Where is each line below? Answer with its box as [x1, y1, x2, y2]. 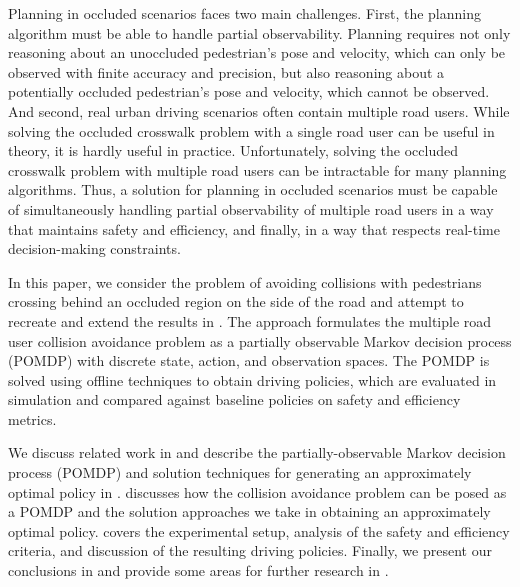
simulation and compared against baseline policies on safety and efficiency [8, 389, 461, 410]
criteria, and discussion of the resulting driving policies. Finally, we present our [8, 540, 492, 561]
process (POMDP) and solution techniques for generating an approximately [8, 462, 472, 483]
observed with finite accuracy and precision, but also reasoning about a [8, 61, 445, 82]
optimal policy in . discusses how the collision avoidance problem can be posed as [8, 481, 507, 502]
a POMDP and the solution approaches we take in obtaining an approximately [8, 501, 491, 522]
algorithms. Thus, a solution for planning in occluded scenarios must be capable [8, 179, 498, 200]
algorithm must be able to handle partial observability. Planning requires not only [8, 22, 511, 43]
